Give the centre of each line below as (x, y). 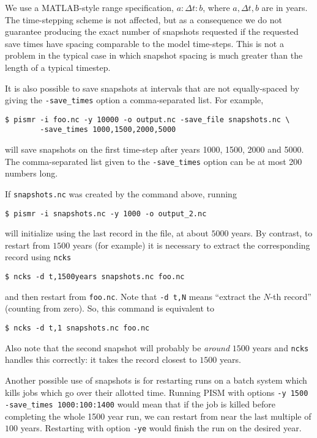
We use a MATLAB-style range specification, (89, 7)
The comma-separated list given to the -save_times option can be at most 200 (154, 161)
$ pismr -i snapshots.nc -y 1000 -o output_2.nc (106, 214)
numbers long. (32, 173)
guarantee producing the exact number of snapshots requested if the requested (152, 31)
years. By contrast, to (272, 233)
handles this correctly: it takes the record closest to (101, 360)
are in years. (285, 7)
